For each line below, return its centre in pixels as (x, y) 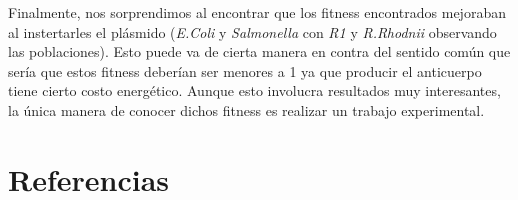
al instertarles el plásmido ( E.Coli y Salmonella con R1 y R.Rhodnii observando (252, 31)
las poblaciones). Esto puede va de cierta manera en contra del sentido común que (259, 51)
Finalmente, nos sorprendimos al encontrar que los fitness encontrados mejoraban (257, 12)
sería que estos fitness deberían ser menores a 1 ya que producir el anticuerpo (245, 70)
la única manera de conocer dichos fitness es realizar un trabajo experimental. (246, 109)
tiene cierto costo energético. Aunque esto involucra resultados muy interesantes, (254, 90)
